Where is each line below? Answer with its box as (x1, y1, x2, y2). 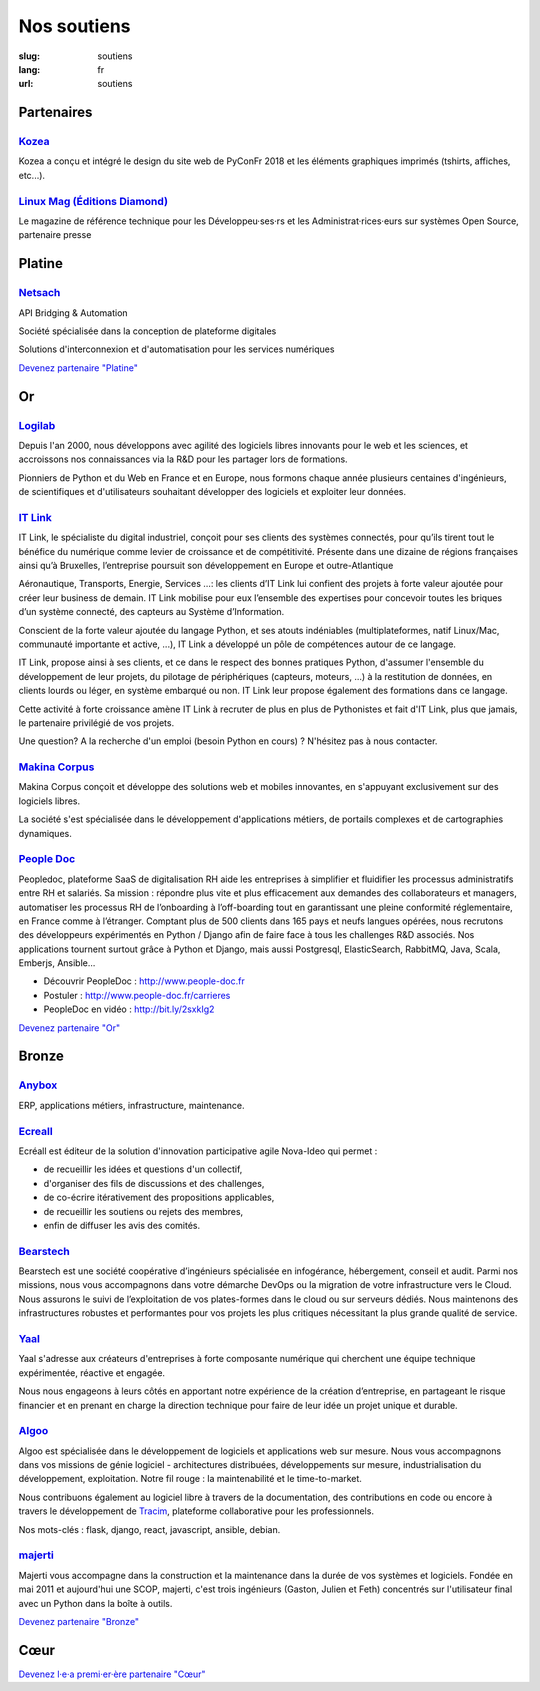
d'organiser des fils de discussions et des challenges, (43, 1177, 265, 1189)
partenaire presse (18, 229, 92, 241)
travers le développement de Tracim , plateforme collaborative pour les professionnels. (18, 1505, 375, 1517)
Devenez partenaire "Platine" (18, 361, 139, 374)
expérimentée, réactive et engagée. (18, 1366, 165, 1379)
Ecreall (18, 1124, 54, 1138)
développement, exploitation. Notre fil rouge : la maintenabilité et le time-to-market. (18, 1473, 362, 1485)
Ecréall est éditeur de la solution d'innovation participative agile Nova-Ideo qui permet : (18, 1145, 378, 1157)
